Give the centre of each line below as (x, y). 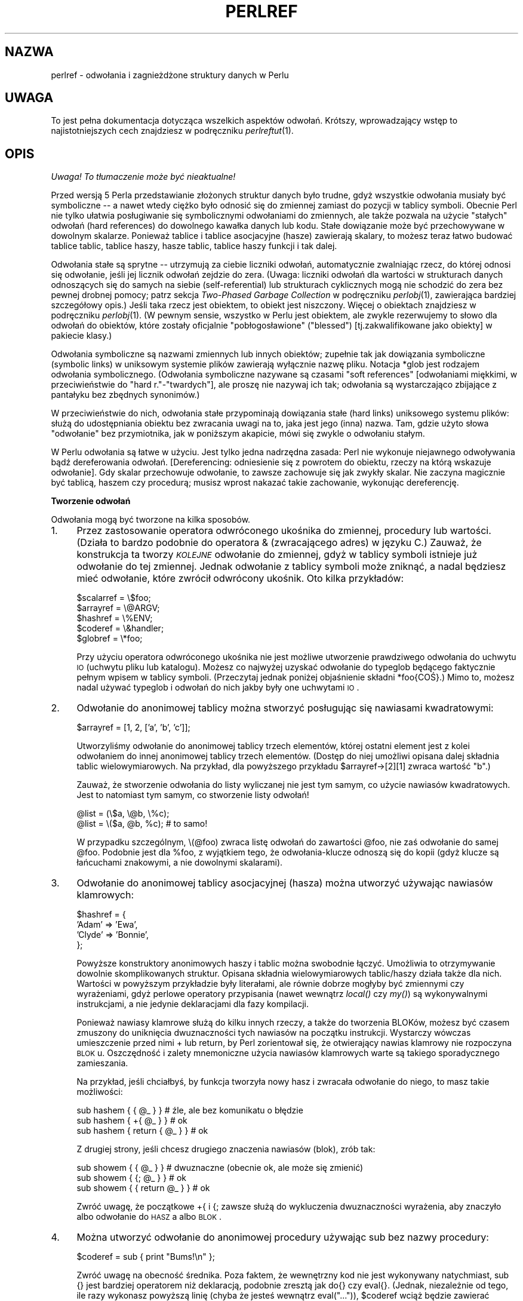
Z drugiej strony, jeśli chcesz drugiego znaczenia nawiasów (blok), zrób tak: (226, 1149)
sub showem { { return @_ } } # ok (143, 1188)
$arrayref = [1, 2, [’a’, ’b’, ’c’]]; (133, 728)
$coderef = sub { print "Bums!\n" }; (146, 1257)
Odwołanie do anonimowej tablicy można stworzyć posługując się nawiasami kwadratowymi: (285, 708)
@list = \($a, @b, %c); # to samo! (142, 824)
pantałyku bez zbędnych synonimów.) (125, 395)
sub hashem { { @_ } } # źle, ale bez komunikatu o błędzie (190, 1110)
